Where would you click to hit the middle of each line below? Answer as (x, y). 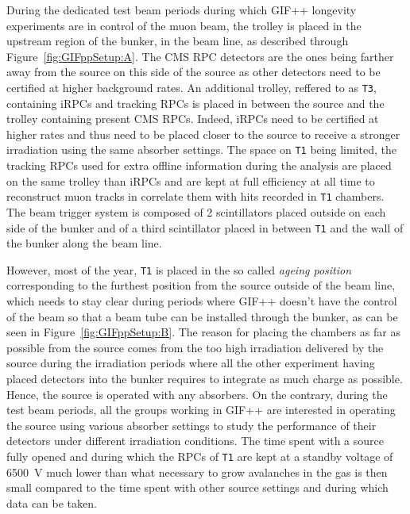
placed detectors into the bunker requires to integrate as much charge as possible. (205, 378)
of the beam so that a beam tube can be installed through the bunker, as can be (202, 316)
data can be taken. (52, 502)
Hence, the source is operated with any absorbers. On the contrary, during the (197, 394)
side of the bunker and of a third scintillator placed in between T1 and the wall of (205, 227)
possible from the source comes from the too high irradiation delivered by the (195, 347)
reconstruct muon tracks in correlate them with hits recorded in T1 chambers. (195, 196)
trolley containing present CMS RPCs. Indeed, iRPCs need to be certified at (193, 119)
